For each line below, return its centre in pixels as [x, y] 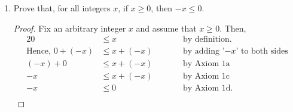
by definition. [207, 40]
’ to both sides [262, 52]
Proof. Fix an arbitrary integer [70, 28]
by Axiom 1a [206, 64]
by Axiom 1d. [208, 88]
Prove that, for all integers [62, 8]
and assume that [166, 28]
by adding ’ [204, 52]
